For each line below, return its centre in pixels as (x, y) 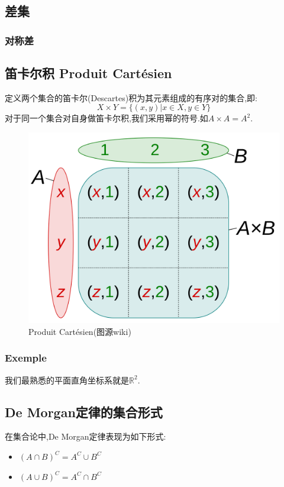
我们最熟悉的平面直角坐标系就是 (67, 380)
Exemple (26, 358)
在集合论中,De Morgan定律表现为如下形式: (85, 436)
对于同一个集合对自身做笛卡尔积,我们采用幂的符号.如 (106, 118)
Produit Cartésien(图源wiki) (80, 331)
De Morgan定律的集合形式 (84, 412)
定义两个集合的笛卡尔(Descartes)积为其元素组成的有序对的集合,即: (131, 97)
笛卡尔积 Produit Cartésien (88, 73)
